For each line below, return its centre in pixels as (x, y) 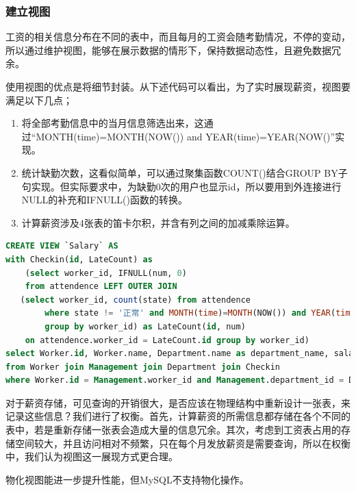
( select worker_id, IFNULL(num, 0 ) (106, 273)
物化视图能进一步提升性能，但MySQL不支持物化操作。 (127, 479)
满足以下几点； (39, 100)
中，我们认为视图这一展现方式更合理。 (92, 456)
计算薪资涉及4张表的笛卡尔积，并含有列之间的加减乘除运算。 (158, 222)
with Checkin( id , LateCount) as (79, 259)
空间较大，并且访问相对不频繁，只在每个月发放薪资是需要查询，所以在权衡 (182, 443)
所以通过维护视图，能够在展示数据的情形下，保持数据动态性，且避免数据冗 (173, 50)
